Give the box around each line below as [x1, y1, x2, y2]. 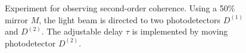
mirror [5, 13, 29, 26]
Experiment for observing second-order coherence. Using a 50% [5, 2, 235, 14]
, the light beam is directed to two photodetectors [39, 13, 220, 26]
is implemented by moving [132, 25, 228, 38]
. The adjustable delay [41, 25, 123, 38]
